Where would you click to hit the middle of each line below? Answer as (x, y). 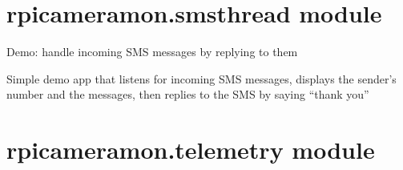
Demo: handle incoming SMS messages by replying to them (152, 52)
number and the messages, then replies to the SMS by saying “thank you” (188, 94)
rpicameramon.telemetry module (191, 150)
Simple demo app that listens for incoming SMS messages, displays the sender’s (201, 78)
